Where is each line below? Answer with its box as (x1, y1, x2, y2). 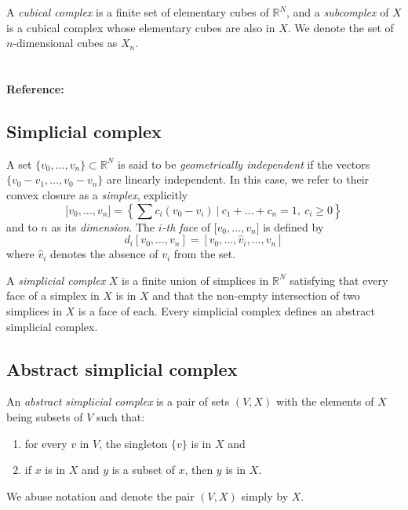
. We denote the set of (287, 19, 394, 35)
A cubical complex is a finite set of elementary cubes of (6, 4, 269, 20)
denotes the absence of (50, 246, 158, 262)
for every (24, 435, 67, 451)
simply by (241, 487, 289, 504)
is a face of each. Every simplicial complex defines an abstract (78, 302, 376, 319)
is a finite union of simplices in (122, 271, 269, 288)
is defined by (263, 218, 324, 235)
